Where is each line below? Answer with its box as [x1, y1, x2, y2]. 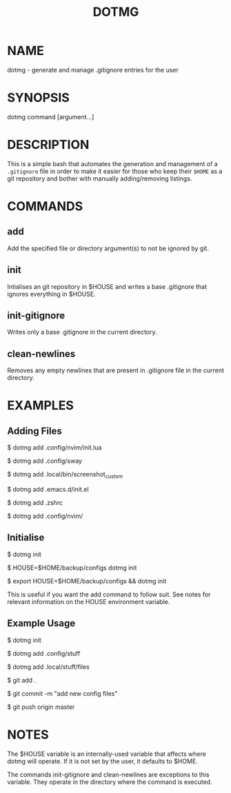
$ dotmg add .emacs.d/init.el [7, 485, 89, 494]
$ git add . [7, 676, 37, 684]
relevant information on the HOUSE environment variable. [7, 597, 170, 605]
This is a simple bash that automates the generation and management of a [7, 159, 219, 168]
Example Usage [7, 618, 76, 630]
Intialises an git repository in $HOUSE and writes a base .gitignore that [7, 282, 207, 290]
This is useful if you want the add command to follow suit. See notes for [7, 590, 211, 599]
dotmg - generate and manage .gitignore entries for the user [7, 66, 179, 74]
